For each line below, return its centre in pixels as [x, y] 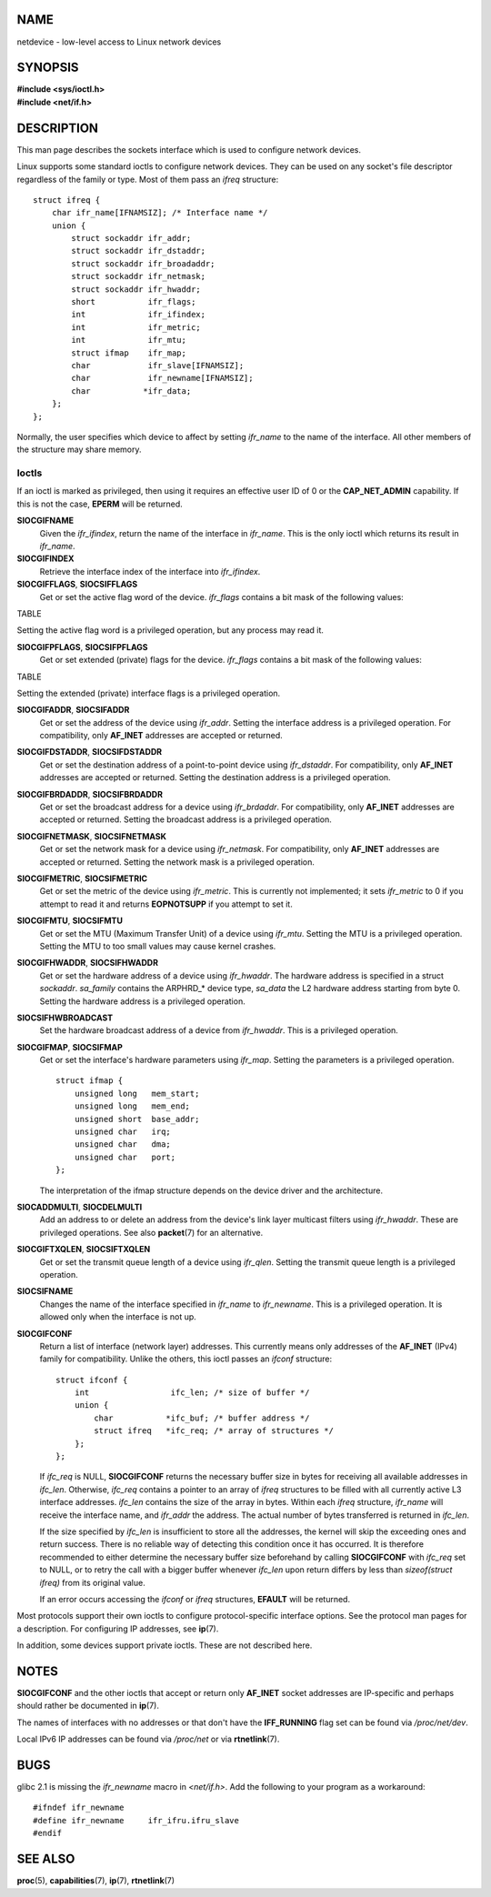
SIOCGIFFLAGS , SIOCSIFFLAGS [77, 584]
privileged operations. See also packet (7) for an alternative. [151, 1232]
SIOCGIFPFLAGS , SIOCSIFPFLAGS [82, 647]
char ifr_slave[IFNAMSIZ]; [158, 365]
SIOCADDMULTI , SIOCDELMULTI [80, 1207]
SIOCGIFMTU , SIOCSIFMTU [70, 921]
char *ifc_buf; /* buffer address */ [202, 1418]
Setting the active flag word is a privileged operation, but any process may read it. [170, 630]
